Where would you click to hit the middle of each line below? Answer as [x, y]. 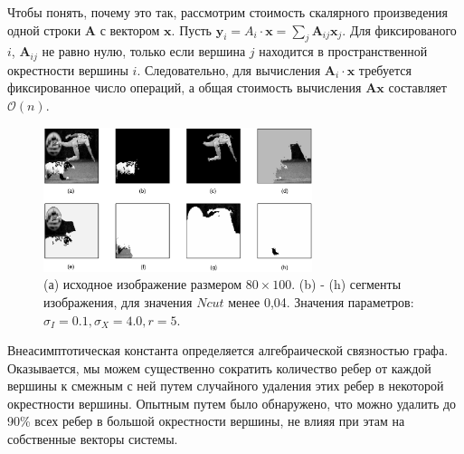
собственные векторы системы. [93, 439]
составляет [417, 87]
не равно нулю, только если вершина [144, 51]
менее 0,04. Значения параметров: [321, 301]
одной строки [44, 29]
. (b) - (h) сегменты [346, 284]
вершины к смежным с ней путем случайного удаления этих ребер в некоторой [226, 386]
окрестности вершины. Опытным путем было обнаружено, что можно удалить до [232, 403]
